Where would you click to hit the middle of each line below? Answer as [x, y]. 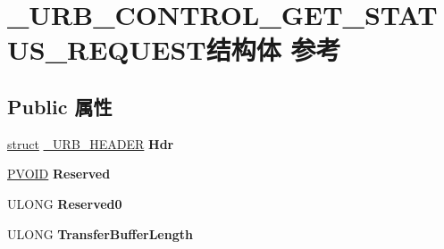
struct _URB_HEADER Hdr [91, 143]
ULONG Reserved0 [65, 203]
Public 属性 [60, 106]
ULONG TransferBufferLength [100, 233]
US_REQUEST [107, 50]
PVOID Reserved [59, 174]
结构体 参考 [273, 50]
